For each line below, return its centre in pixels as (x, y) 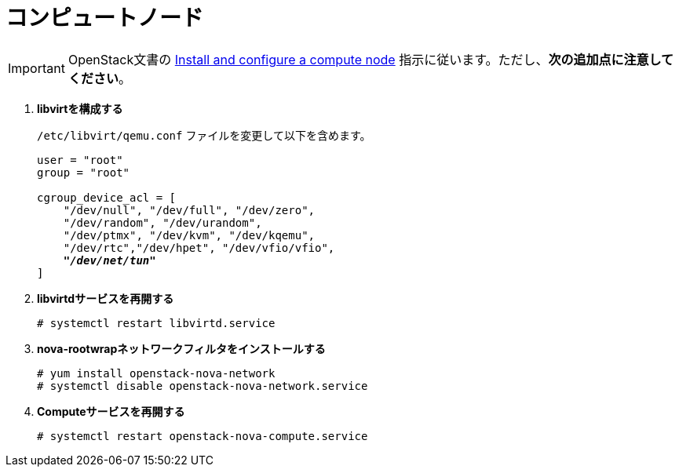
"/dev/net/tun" (110, 260)
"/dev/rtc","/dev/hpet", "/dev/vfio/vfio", (199, 247)
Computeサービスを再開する (111, 411)
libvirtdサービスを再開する (106, 298)
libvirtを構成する (80, 108)
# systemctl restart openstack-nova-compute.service (203, 436)
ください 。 (99, 78)
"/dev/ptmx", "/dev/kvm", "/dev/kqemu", (189, 235)
